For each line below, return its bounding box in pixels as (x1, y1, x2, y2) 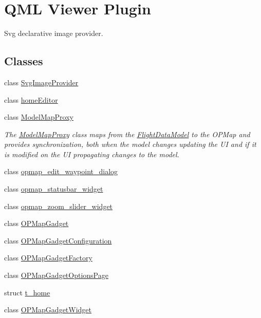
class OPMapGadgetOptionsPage (4, 270, 108, 280)
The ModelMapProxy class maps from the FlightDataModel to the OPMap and (4, 128, 250, 139)
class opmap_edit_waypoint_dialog (4, 166, 118, 177)
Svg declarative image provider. (4, 28, 103, 39)
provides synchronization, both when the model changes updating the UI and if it (4, 139, 256, 149)
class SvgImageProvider (4, 77, 79, 87)
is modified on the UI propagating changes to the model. (4, 148, 179, 159)
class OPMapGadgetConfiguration (4, 235, 112, 246)
